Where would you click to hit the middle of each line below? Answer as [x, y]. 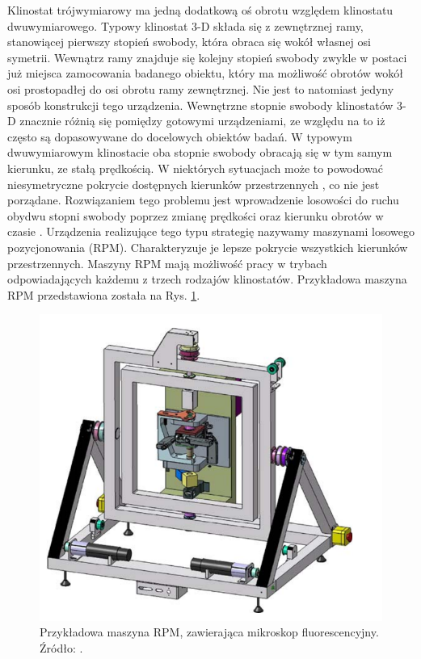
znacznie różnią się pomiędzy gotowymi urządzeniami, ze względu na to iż [202, 121]
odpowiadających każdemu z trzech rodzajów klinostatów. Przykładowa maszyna [207, 279]
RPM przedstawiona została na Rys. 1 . [104, 294]
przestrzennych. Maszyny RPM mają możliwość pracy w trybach [167, 263]
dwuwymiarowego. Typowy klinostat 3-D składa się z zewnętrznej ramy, [185, 25]
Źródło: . [61, 647]
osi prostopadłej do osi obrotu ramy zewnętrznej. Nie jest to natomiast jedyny [201, 88]
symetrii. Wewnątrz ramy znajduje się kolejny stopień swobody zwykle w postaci [207, 57]
